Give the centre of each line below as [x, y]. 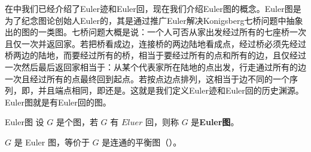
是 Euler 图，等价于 [52, 142]
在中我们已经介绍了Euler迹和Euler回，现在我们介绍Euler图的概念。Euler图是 [153, 8]
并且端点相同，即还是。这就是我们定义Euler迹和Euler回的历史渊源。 [171, 90]
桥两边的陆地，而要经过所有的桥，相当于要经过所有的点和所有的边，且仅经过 [155, 55]
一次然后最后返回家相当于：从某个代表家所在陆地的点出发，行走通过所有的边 [155, 66]
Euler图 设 [25, 122]
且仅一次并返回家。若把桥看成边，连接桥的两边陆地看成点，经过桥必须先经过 [155, 43]
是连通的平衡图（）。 [142, 142]
